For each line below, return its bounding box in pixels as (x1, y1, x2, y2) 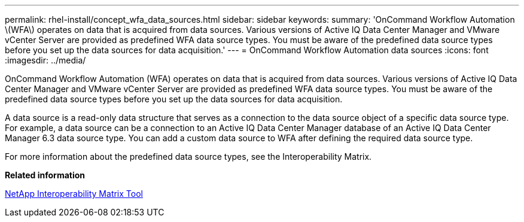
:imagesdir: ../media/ (5, 55, 86, 65)
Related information (5, 170, 86, 180)
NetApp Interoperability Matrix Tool (5, 188, 143, 199)
